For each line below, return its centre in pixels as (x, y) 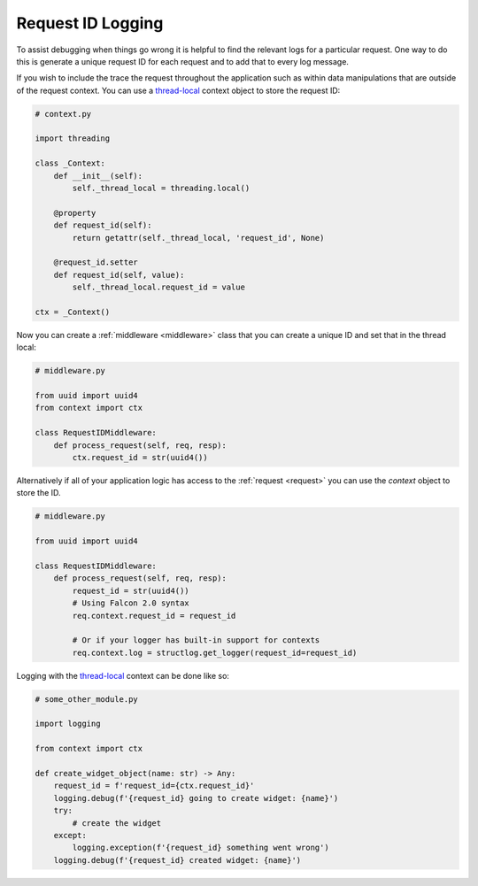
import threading (73, 139)
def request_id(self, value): (119, 275)
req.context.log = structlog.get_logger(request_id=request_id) (215, 652)
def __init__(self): (98, 176)
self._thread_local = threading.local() (161, 189)
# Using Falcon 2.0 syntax (131, 603)
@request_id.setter (96, 262)
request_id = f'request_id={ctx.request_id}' (154, 786)
